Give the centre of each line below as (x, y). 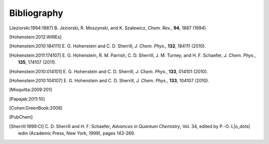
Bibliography (36, 13)
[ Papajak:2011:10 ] (27, 99)
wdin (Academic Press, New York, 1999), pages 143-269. (77, 133)
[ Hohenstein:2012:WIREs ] (35, 37)
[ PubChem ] (21, 117)
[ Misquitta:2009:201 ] (31, 90)
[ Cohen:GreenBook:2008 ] (36, 108)
